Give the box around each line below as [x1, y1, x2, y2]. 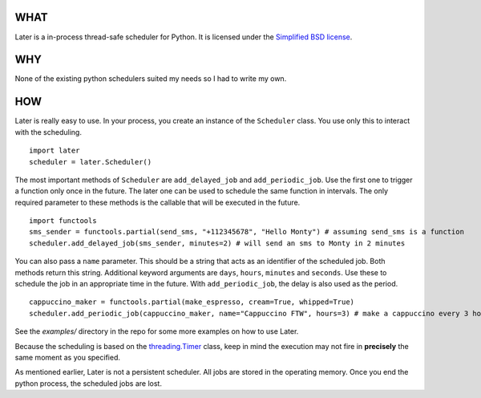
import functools [29, 217, 97, 225]
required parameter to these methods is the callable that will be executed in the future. [14, 197, 301, 207]
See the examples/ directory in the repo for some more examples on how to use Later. [14, 327, 299, 336]
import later [29, 146, 80, 156]
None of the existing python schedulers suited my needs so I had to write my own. [14, 74, 287, 83]
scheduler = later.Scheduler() [29, 157, 152, 166]
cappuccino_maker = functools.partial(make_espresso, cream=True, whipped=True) [29, 298, 355, 307]
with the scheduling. [14, 127, 82, 136]
